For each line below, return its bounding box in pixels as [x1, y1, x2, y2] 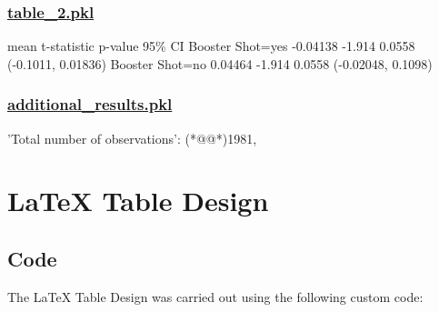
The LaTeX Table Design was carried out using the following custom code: [7, 287, 424, 306]
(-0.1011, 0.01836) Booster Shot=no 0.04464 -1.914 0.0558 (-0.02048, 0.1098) [7, 54, 433, 73]
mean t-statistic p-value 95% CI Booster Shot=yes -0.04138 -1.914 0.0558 [7, 36, 415, 55]
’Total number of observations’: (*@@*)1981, [7, 128, 257, 147]
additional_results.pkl [7, 93, 173, 116]
